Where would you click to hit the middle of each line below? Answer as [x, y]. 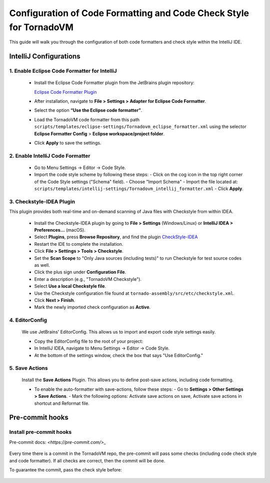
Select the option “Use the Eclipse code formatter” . [88, 110]
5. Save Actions [28, 368]
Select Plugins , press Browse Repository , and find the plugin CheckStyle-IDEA [116, 237]
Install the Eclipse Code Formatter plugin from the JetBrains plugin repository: [114, 83]
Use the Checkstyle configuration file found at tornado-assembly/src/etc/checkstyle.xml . [134, 293]
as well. [42, 265]
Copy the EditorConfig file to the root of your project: [89, 341]
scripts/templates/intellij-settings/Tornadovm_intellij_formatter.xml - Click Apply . [139, 189]
